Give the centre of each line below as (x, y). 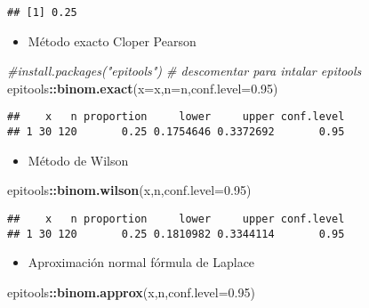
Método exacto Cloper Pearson (112, 41)
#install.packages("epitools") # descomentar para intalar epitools (184, 71)
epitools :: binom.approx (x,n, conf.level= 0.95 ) (131, 292)
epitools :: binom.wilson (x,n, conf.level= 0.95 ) (129, 190)
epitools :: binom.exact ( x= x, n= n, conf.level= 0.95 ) (143, 88)
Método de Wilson (78, 160)
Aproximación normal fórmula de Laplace (141, 262)
